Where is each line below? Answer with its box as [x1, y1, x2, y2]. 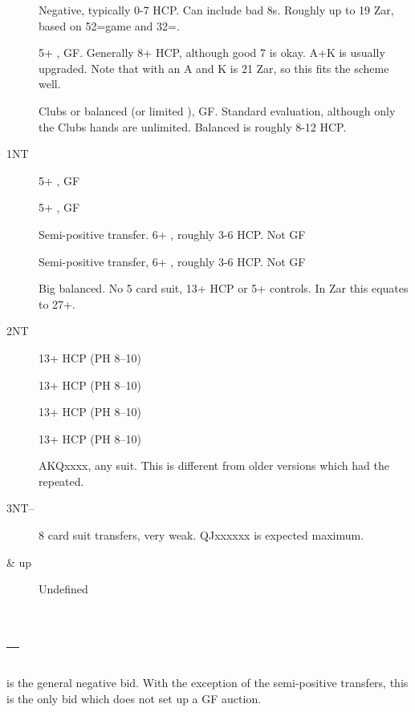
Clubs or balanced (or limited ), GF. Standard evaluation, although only [39, 102, 396, 119]
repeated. [39, 472, 84, 489]
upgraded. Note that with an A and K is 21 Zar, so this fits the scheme [39, 59, 389, 76]
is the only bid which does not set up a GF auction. [6, 690, 262, 706]
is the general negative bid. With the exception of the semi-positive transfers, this [6, 674, 409, 690]
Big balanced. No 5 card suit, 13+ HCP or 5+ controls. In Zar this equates [39, 280, 409, 297]
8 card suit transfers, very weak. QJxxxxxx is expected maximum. [39, 527, 364, 544]
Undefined [39, 581, 88, 597]
